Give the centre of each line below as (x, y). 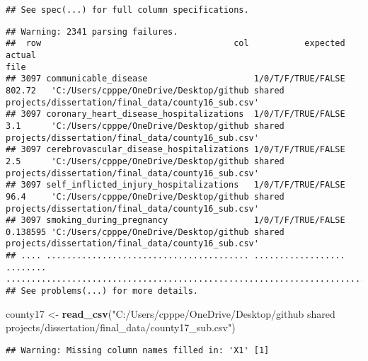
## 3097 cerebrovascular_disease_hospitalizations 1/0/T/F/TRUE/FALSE (176, 150)
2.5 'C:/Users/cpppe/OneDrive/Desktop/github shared (145, 161)
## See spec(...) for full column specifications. (127, 10)
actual (21, 55)
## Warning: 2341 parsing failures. (92, 31)
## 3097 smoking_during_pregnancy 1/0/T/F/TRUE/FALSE (176, 220)
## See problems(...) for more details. (102, 291)
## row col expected (176, 44)
